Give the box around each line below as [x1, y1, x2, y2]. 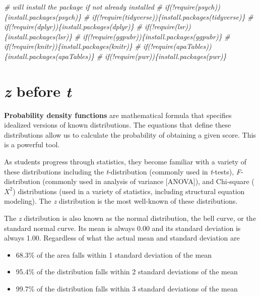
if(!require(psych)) [165, 2, 220, 12]
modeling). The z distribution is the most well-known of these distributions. [4, 196, 238, 206]
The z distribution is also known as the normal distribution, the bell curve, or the [4, 213, 256, 223]
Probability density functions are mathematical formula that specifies [4, 109, 232, 120]
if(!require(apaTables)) [143, 41, 212, 51]
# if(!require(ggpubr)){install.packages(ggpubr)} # [74, 31, 230, 41]
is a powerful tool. [4, 139, 60, 150]
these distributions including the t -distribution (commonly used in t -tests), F [4, 166, 241, 176]
